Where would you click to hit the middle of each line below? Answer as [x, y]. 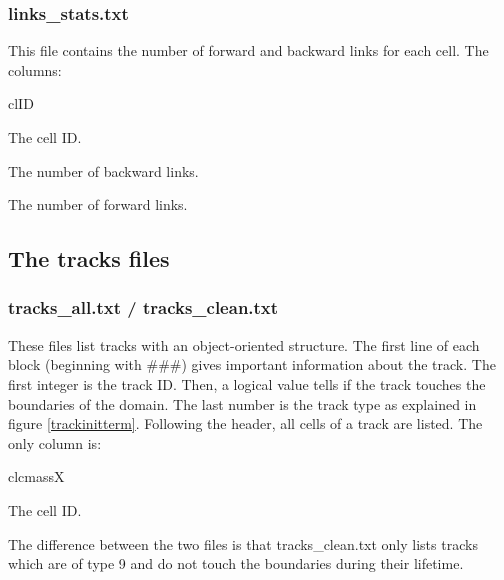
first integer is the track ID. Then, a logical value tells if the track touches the [247, 383]
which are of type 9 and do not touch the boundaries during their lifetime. [236, 563]
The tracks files [89, 258]
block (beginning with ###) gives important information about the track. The [252, 364]
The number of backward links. [103, 170]
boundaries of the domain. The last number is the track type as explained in [242, 403]
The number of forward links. [98, 204]
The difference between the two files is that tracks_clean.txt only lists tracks [243, 543]
